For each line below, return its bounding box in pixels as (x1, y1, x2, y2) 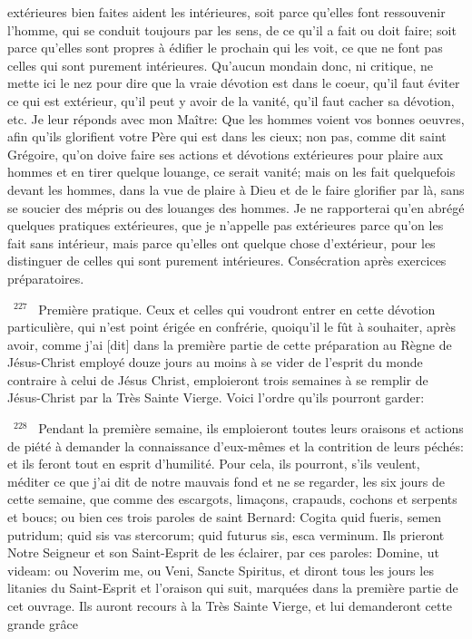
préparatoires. (7, 268, 84, 287)
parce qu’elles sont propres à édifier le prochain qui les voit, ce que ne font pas (7, 38, 443, 57)
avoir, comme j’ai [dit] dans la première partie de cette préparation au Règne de (7, 334, 452, 353)
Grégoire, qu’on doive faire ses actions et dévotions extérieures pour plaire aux (7, 144, 444, 163)
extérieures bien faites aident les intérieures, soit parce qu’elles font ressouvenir (7, 3, 446, 21)
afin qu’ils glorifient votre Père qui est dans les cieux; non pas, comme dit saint (7, 127, 447, 146)
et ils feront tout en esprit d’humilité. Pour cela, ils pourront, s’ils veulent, (7, 454, 420, 473)
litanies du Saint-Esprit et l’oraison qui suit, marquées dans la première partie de (7, 578, 458, 597)
